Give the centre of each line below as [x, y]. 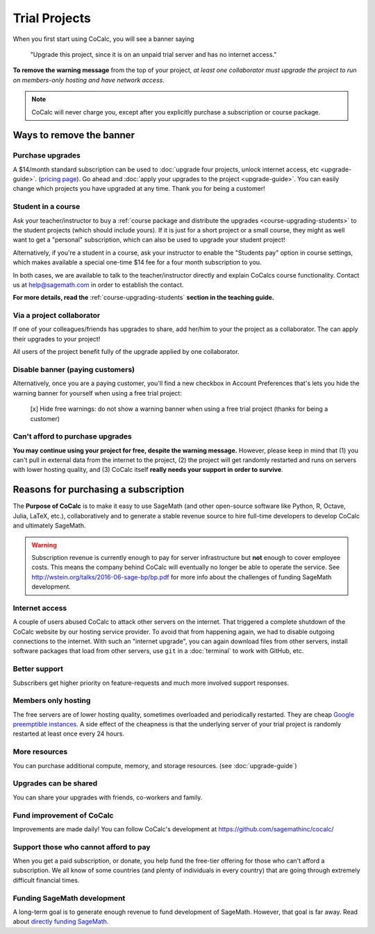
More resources [40, 752]
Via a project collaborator [57, 316]
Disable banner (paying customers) [74, 370]
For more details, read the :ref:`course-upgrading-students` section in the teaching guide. [143, 298]
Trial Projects [52, 18]
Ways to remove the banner [74, 135]
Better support [38, 669]
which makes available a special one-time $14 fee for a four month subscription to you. [137, 262]
